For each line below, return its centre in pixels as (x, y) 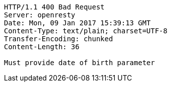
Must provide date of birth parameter (80, 63)
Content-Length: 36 (42, 47)
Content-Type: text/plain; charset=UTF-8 (86, 31)
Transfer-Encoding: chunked (59, 39)
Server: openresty (40, 15)
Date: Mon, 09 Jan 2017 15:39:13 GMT (78, 23)
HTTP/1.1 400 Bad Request (54, 7)
